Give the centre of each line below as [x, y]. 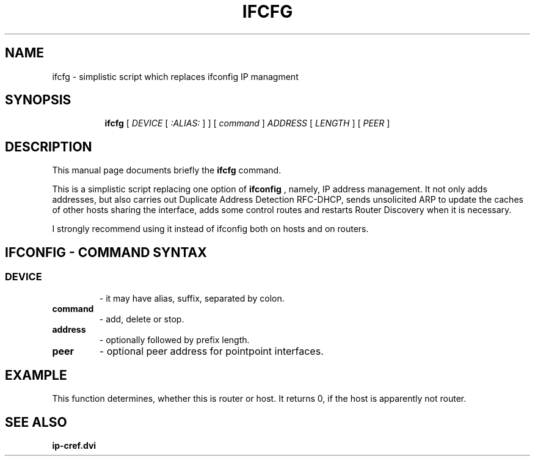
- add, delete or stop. [142, 319]
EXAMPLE [36, 375]
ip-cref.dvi [74, 446]
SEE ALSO [36, 422]
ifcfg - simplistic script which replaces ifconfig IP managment [175, 76]
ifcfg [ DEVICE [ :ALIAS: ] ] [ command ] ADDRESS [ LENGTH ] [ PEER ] [247, 123]
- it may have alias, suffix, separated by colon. [192, 298]
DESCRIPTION [49, 147]
